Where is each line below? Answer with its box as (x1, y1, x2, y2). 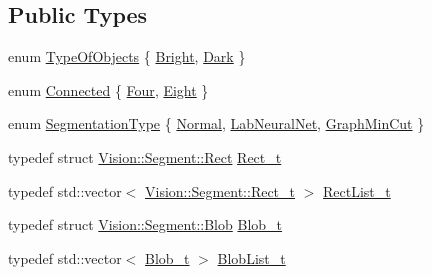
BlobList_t (217, 247, 286, 268)
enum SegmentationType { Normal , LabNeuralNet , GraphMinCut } (8, 113, 425, 134)
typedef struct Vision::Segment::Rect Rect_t (8, 146, 282, 167)
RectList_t (323, 180, 391, 201)
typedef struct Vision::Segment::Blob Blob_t (8, 214, 283, 235)
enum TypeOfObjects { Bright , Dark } (8, 46, 246, 67)
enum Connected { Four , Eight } (8, 79, 209, 100)
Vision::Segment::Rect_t (145, 180, 296, 201)
